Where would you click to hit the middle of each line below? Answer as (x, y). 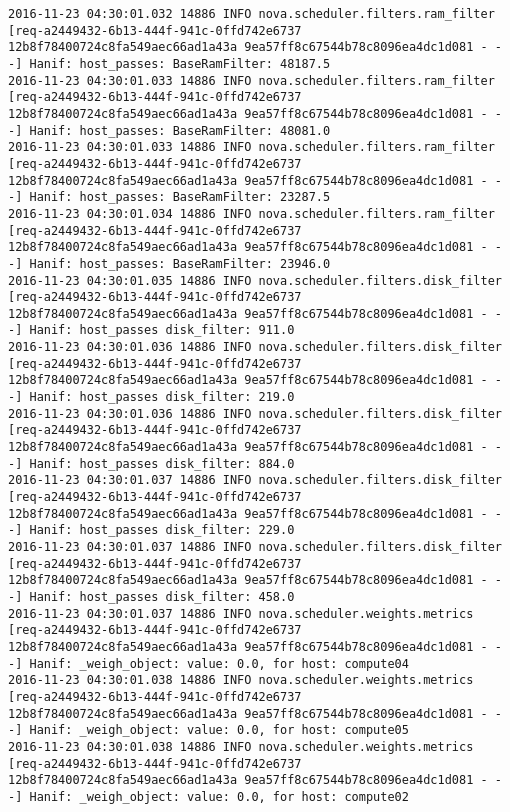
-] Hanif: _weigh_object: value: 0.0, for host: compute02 (208, 796)
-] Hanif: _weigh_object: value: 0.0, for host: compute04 (208, 663)
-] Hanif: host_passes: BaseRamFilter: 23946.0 (169, 263)
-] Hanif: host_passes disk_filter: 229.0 (151, 530)
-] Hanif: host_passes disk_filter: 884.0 (151, 463)
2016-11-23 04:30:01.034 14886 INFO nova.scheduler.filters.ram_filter (251, 213)
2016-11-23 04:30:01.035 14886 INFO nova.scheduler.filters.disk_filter (255, 280)
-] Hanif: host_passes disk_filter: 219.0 (151, 397)
